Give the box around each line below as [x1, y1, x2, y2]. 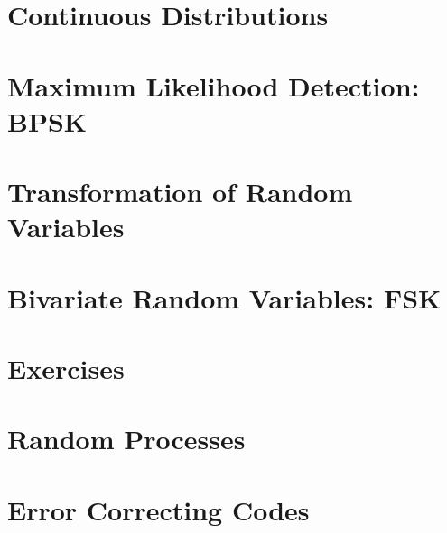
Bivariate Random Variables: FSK [7, 279, 442, 316]
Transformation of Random [7, 173, 353, 210]
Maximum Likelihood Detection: [7, 67, 420, 104]
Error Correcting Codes [7, 491, 310, 528]
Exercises [7, 350, 125, 387]
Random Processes [7, 420, 246, 457]
